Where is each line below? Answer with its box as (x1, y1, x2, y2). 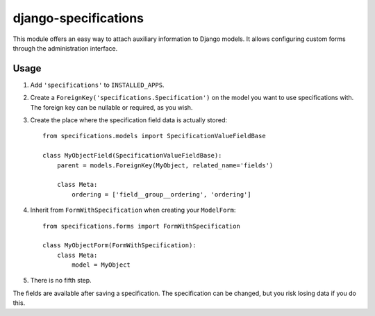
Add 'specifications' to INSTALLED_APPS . (30, 81, 165, 89)
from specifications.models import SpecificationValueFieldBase (42, 132, 267, 140)
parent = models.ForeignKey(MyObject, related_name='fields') (56, 161, 274, 169)
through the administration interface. (12, 44, 118, 52)
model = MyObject (72, 261, 131, 269)
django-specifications (12, 10, 144, 26)
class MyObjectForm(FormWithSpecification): (42, 242, 197, 249)
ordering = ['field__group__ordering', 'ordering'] (72, 190, 251, 198)
